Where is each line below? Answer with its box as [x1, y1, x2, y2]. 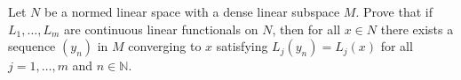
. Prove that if [355, 3, 433, 20]
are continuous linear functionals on [64, 19, 258, 38]
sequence [8, 37, 56, 55]
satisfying [216, 37, 268, 55]
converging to [128, 37, 202, 55]
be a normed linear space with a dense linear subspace [44, 3, 340, 20]
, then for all [272, 19, 341, 38]
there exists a [380, 19, 454, 38]
